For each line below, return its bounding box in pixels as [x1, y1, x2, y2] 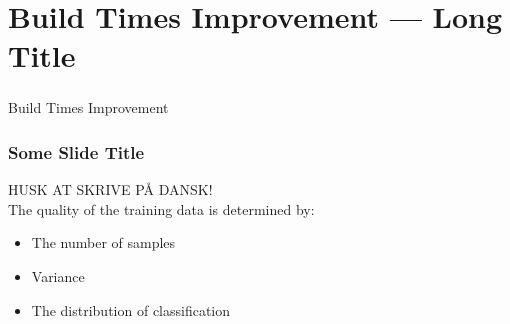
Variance [31, 266, 85, 287]
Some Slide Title [8, 140, 145, 164]
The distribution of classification [31, 299, 231, 320]
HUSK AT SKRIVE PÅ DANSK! [8, 179, 213, 200]
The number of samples [31, 232, 176, 253]
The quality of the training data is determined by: [8, 198, 315, 219]
